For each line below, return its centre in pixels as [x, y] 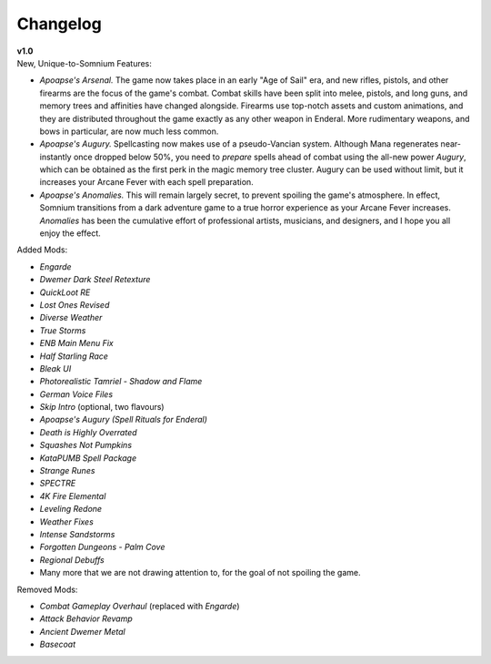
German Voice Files [76, 394]
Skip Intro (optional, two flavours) [102, 407]
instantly [55, 157]
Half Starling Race [74, 356]
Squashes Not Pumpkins [85, 445]
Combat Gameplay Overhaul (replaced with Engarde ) [140, 606]
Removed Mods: [47, 589]
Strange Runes [67, 471]
